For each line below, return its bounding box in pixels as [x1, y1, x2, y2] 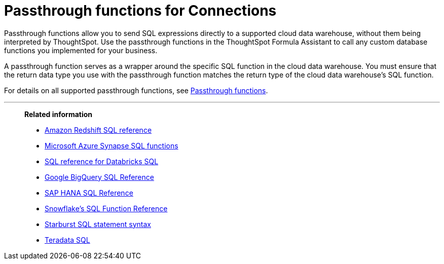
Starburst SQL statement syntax [45, 219, 151, 229]
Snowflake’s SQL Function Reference [45, 204, 168, 213]
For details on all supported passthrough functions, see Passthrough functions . [4, 86, 268, 95]
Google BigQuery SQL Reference [45, 172, 154, 181]
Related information [24, 109, 93, 119]
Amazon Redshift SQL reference [45, 125, 152, 134]
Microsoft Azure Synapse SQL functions [45, 141, 178, 150]
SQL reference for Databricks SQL [45, 157, 159, 166]
